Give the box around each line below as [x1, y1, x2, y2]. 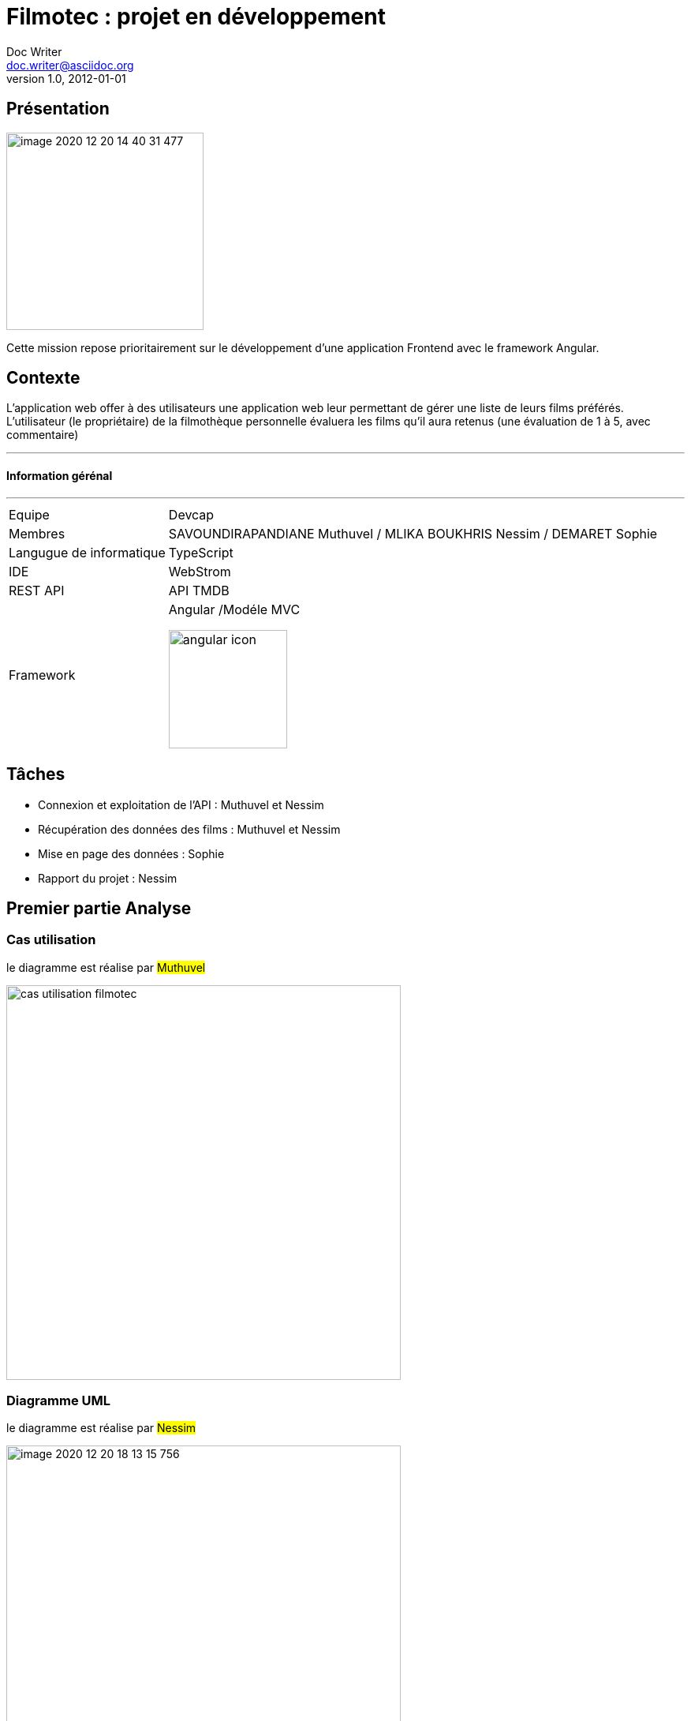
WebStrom [168, 563, 231, 579]
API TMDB [168, 582, 230, 598]
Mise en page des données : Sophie [38, 846, 225, 860]
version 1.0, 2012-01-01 [6, 71, 126, 85]
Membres [9, 525, 65, 542]
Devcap [168, 506, 215, 523]
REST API [9, 582, 65, 598]
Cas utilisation [6, 932, 96, 948]
